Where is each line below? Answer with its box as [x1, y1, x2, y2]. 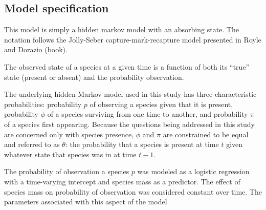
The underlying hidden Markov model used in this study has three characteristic [4, 89, 257, 99]
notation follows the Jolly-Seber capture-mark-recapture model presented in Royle [4, 34, 261, 45]
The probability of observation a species [4, 166, 129, 177]
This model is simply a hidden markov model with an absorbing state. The [4, 24, 239, 35]
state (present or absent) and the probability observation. [4, 71, 184, 82]
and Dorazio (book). [4, 44, 68, 55]
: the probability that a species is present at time [65, 139, 219, 150]
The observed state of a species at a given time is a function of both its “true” [4, 61, 250, 72]
